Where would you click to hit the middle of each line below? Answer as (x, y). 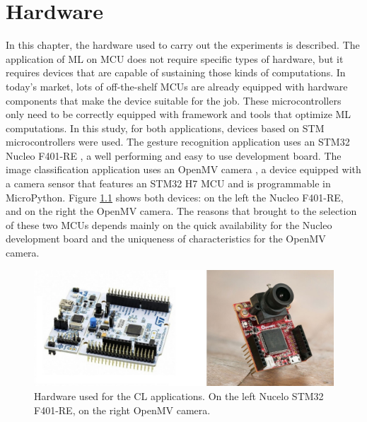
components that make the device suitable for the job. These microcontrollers (174, 100)
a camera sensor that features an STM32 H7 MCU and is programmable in (168, 183)
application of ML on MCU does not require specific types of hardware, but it (175, 58)
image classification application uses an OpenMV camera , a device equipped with (183, 169)
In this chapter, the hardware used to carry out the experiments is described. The (183, 45)
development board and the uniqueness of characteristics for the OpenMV (166, 239)
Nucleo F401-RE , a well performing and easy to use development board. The (174, 155)
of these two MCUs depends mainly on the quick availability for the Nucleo (169, 224)
